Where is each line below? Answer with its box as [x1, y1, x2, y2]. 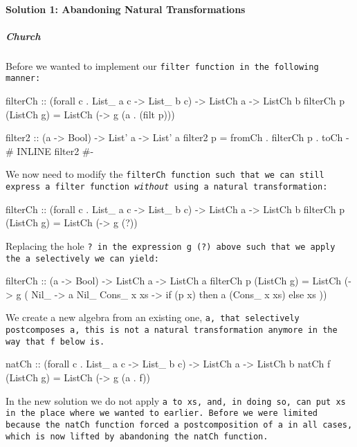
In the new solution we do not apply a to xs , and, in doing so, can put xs [6, 393, 346, 408]
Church [6, 28, 41, 43]
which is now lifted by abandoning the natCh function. [6, 431, 268, 441]
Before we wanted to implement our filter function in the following [6, 58, 319, 73]
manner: [6, 73, 41, 84]
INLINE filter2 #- [17, 143, 94, 158]
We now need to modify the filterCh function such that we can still [6, 167, 324, 181]
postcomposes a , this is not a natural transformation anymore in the [6, 325, 338, 336]
